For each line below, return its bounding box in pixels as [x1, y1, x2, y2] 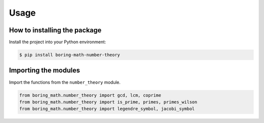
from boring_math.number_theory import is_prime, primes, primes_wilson [19, 99, 198, 105]
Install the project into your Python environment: [9, 39, 106, 45]
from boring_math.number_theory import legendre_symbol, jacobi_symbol [19, 106, 195, 112]
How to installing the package [9, 26, 102, 34]
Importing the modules [9, 66, 80, 74]
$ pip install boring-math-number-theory [19, 52, 120, 58]
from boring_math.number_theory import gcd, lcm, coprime [19, 92, 161, 98]
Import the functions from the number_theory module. [9, 79, 121, 85]
